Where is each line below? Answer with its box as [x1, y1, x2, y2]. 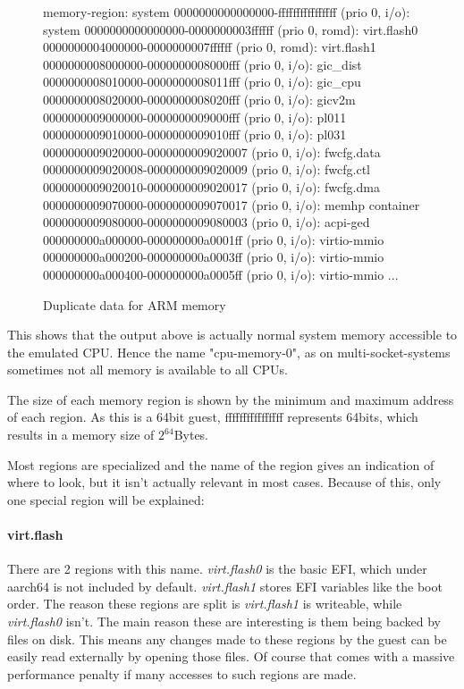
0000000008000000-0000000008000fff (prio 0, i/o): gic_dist [43, 55, 362, 73]
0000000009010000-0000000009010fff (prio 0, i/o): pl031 [43, 125, 347, 144]
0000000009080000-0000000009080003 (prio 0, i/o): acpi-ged [43, 213, 370, 231]
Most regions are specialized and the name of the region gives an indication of [7, 455, 434, 474]
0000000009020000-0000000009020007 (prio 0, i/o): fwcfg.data [43, 142, 381, 161]
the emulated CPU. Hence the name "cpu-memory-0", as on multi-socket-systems [7, 342, 451, 361]
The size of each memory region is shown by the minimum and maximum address [7, 390, 454, 408]
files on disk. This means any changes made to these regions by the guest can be [7, 629, 447, 648]
